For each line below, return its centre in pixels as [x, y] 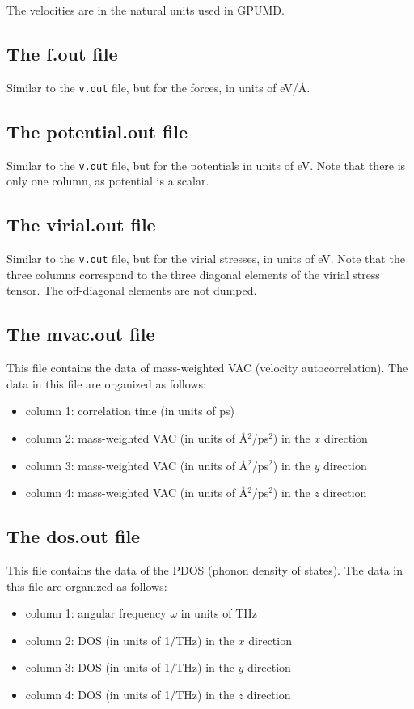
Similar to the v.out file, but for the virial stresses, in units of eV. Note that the [206, 259]
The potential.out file [97, 131]
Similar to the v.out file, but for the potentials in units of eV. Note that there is [206, 165]
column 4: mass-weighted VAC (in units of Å [137, 492]
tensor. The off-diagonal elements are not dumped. [132, 290]
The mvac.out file [81, 334]
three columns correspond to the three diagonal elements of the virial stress [193, 274]
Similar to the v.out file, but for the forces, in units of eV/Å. [158, 87]
